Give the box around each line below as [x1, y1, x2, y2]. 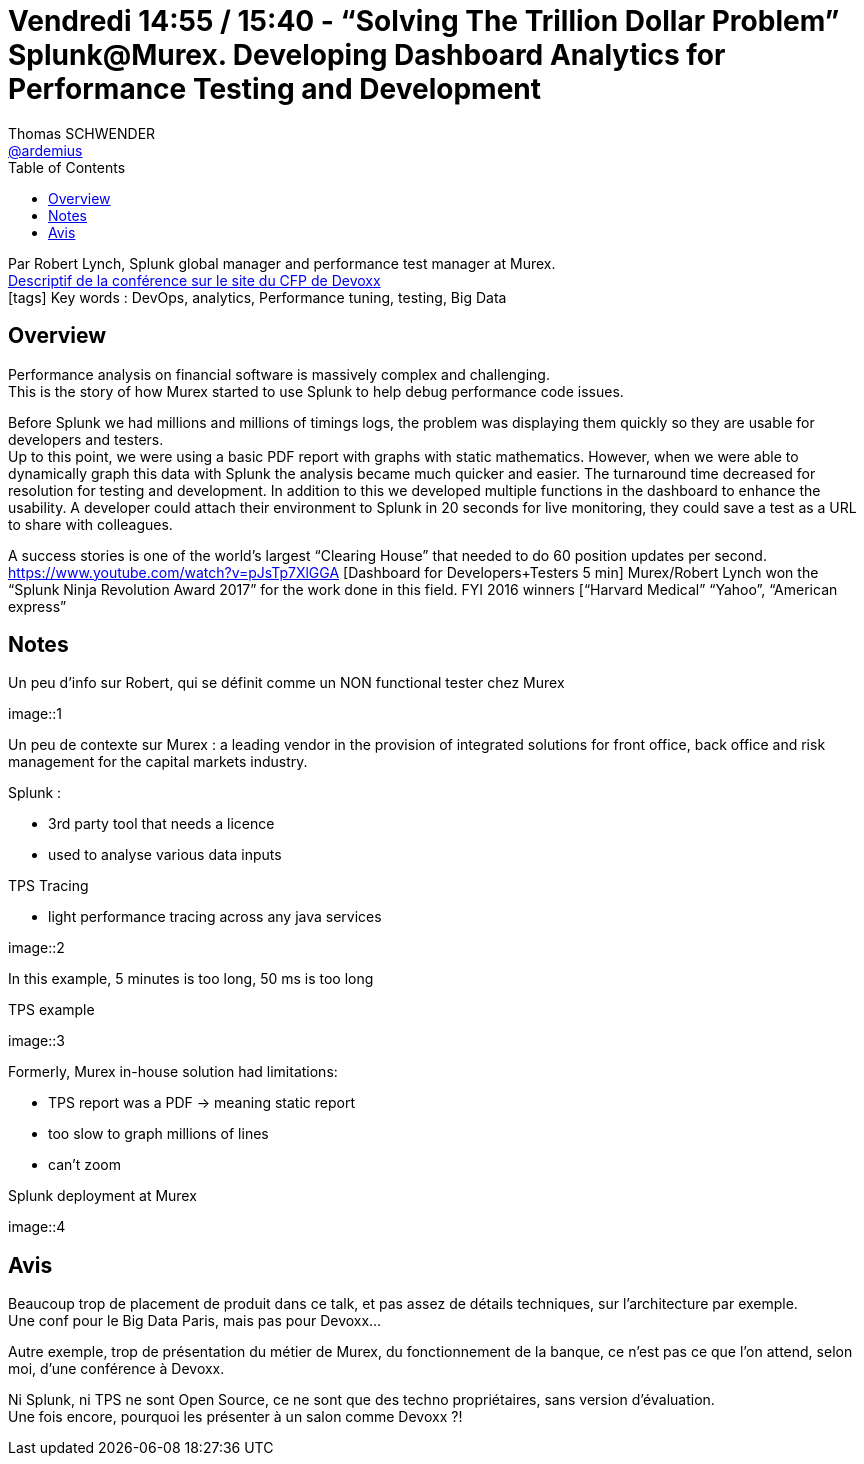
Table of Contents [8, 158, 126, 176]
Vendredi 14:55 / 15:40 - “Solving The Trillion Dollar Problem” [8, 4, 840, 38]
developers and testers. [8, 430, 164, 448]
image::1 [8, 705, 63, 723]
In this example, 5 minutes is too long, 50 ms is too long [8, 970, 374, 988]
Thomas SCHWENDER [8, 124, 156, 142]
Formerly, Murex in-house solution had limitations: [8, 1063, 338, 1081]
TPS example [8, 1001, 95, 1019]
